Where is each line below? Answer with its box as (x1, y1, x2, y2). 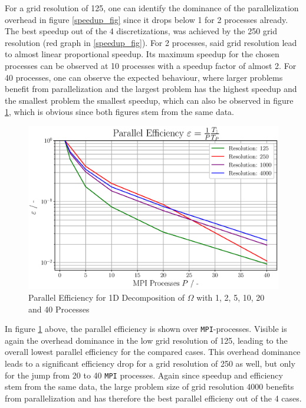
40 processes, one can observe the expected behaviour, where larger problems (5, 71, 283, 83)
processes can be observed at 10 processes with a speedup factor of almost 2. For (5, 59, 297, 71)
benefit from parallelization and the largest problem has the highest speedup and (5, 83, 297, 95)
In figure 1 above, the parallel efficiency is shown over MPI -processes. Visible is (5, 323, 287, 335)
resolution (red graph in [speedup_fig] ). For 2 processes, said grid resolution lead (5, 36, 297, 48)
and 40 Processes (28, 302, 90, 315)
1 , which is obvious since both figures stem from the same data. (5, 106, 235, 118)
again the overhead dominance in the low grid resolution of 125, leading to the (5, 334, 288, 346)
